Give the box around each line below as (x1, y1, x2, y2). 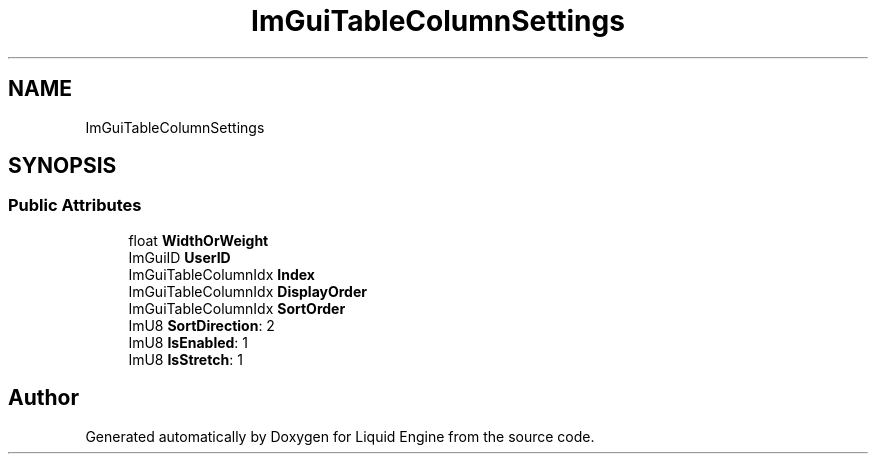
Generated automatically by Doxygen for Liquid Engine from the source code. (85, 427, 595, 445)
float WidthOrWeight (128, 231, 269, 249)
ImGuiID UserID (128, 248, 231, 266)
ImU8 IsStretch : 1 (128, 350, 243, 368)
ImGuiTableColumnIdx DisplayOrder (128, 282, 367, 300)
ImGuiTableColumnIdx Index (128, 265, 315, 283)
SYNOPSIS (8, 153, 117, 179)
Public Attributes (8, 195, 142, 216)
